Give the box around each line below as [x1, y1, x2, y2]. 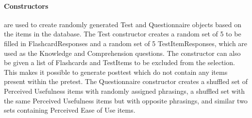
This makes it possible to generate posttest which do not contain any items [4, 67, 228, 77]
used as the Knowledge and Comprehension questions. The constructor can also [4, 48, 241, 58]
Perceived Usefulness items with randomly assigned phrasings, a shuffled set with [4, 85, 245, 96]
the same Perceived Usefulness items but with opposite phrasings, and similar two [4, 95, 248, 105]
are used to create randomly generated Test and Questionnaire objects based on [4, 19, 242, 29]
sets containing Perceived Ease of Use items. [4, 105, 135, 115]
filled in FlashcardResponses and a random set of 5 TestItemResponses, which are [4, 38, 248, 48]
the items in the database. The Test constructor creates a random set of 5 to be [4, 29, 241, 39]
